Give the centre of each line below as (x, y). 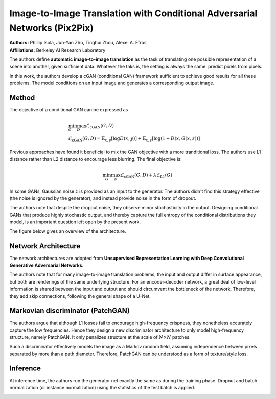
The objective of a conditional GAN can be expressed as (69, 110)
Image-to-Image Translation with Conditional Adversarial (133, 13)
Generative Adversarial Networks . (47, 265)
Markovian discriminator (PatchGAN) (70, 311)
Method (22, 98)
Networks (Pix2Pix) (52, 28)
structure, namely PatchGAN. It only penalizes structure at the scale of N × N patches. (100, 337)
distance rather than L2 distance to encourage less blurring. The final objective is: (96, 159)
